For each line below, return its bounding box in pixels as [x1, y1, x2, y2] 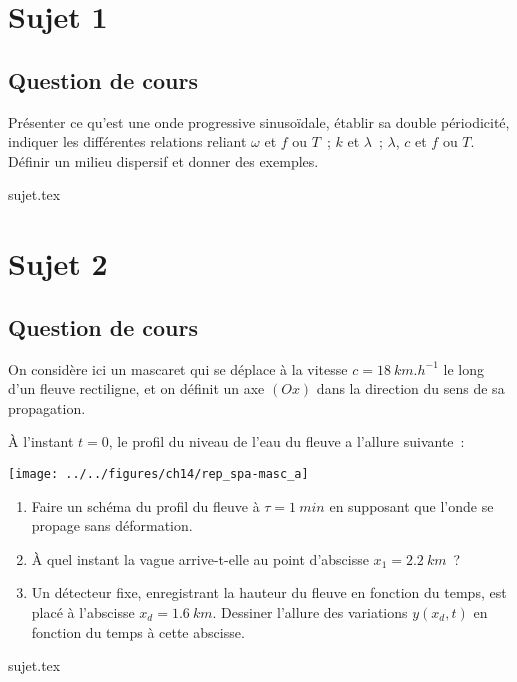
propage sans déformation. [31, 515, 193, 536]
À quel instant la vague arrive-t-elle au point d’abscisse [31, 548, 369, 569]
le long [443, 358, 484, 379]
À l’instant [8, 431, 74, 452]
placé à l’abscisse [31, 601, 135, 622]
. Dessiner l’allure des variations [212, 601, 408, 622]
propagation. [8, 397, 86, 418]
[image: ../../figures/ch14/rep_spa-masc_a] [8, 466, 309, 481]
